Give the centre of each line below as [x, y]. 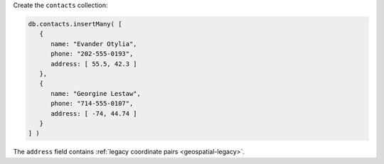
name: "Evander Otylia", [94, 44]
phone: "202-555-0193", [92, 54]
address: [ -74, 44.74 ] [94, 113]
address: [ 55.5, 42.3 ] [94, 64]
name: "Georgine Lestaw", [96, 93]
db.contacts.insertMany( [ [75, 24]
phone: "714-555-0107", [92, 104]
